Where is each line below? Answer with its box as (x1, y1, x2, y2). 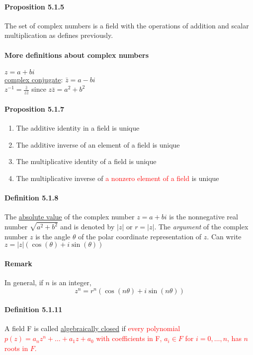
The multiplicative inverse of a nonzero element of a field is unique (16, 173, 219, 183)
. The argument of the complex (154, 221, 249, 232)
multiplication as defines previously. (4, 30, 113, 40)
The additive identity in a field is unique (16, 123, 140, 133)
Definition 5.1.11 (4, 304, 63, 315)
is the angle (35, 231, 71, 241)
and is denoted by (60, 221, 115, 232)
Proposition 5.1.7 (4, 103, 65, 114)
